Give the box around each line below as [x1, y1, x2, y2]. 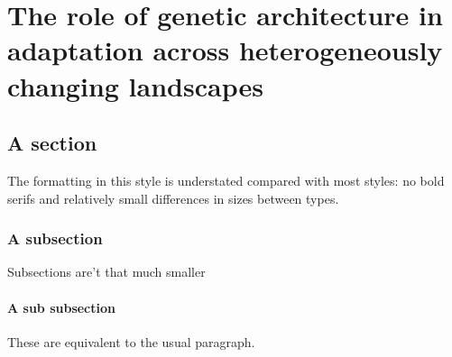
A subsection [7, 227, 103, 250]
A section [7, 129, 97, 157]
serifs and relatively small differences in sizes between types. [7, 188, 339, 207]
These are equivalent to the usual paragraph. [7, 332, 255, 351]
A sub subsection [7, 297, 115, 316]
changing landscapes [7, 67, 263, 104]
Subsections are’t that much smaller [7, 262, 206, 281]
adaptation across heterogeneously [7, 32, 443, 69]
